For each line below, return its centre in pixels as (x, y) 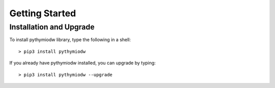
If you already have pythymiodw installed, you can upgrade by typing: (82, 63)
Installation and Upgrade (52, 27)
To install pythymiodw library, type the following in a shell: (70, 40)
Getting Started (43, 13)
